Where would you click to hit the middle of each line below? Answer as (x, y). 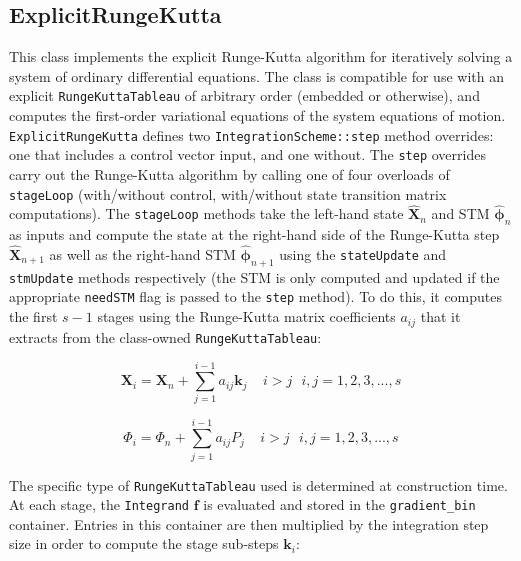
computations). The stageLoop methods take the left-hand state (206, 213)
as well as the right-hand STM (142, 254)
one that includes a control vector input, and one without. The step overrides (247, 154)
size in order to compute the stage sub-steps (144, 543)
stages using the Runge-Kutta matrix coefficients (246, 316)
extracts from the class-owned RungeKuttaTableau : (165, 336)
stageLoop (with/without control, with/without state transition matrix (228, 193)
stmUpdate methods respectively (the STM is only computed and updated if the (254, 276)
